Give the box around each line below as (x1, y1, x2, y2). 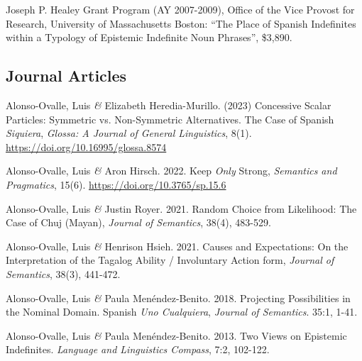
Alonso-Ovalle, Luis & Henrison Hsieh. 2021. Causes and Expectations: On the (6, 238, 349, 253)
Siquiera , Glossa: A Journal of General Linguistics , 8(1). (6, 126, 252, 140)
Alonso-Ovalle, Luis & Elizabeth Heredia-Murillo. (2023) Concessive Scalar (6, 97, 331, 112)
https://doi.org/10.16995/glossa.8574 (6, 139, 167, 154)
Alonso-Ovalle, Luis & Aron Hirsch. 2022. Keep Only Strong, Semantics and (6, 163, 337, 178)
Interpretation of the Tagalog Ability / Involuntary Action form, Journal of (6, 252, 334, 267)
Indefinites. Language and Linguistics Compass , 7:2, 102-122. (6, 342, 270, 357)
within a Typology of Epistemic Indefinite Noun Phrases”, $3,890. (6, 30, 292, 45)
